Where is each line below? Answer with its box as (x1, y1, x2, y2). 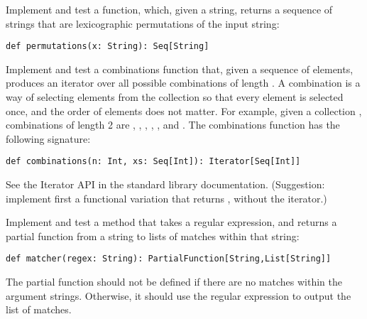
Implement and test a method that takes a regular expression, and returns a (6, 215, 337, 229)
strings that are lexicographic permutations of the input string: (6, 16, 280, 31)
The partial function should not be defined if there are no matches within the (6, 274, 342, 289)
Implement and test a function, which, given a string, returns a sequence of (6, 2, 333, 16)
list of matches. (6, 302, 72, 317)
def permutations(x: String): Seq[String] (6, 41, 209, 52)
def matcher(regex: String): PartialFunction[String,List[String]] (6, 254, 332, 264)
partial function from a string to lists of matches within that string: (6, 228, 300, 243)
